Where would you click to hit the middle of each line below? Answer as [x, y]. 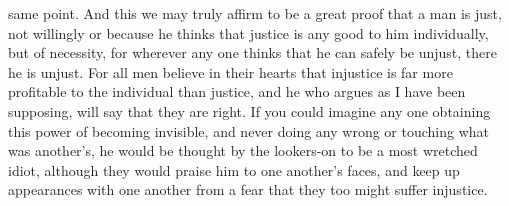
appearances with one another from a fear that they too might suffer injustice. [248, 189]
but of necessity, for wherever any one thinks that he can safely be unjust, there [252, 52]
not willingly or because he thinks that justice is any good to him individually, [248, 32]
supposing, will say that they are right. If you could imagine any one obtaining [249, 110]
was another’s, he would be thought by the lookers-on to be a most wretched [243, 150]
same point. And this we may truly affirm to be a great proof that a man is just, [255, 13]
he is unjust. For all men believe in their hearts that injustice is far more [230, 71]
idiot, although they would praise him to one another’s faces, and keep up [234, 169]
